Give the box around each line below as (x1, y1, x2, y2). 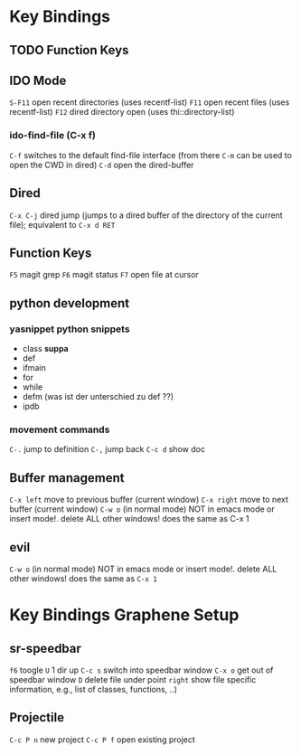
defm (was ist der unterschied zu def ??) (22, 391, 174, 401)
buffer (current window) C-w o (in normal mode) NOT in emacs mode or (9, 504, 276, 514)
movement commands (9, 423, 110, 436)
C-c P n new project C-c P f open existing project (9, 734, 196, 745)
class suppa (22, 344, 70, 353)
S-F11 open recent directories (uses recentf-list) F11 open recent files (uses (9, 97, 290, 108)
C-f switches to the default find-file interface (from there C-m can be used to (9, 149, 292, 160)
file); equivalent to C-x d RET (9, 219, 116, 230)
